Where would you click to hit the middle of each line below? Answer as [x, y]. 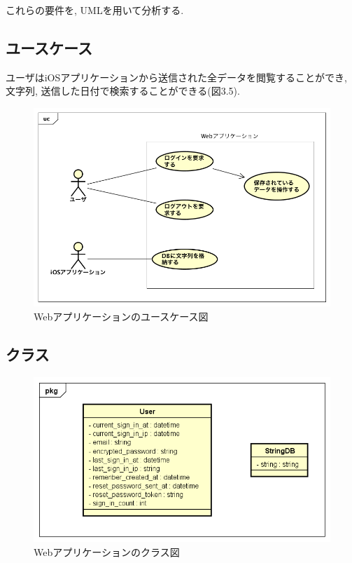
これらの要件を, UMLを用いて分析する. [95, 10]
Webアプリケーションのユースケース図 [121, 316]
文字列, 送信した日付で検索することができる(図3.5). [123, 91]
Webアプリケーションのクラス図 [107, 551]
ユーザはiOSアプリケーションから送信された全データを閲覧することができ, [176, 77]
